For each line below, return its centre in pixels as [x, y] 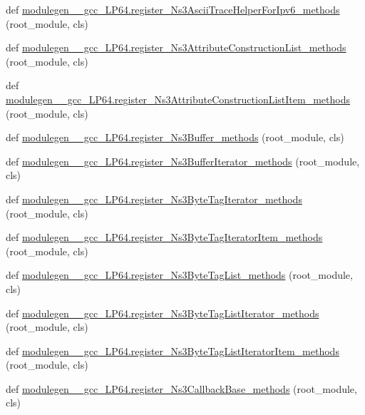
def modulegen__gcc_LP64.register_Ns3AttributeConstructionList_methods [176, 47]
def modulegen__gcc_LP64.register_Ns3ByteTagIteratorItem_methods [164, 237]
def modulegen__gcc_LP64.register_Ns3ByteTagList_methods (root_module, [179, 275]
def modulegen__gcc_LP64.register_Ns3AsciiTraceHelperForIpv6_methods [173, 9]
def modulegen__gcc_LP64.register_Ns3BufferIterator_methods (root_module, [183, 161]
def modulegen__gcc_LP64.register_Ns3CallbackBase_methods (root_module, [181, 388]
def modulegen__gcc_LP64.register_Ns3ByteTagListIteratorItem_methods [173, 350]
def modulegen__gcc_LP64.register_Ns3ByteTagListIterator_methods [163, 313]
